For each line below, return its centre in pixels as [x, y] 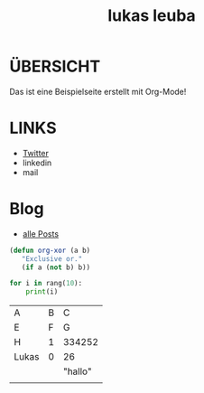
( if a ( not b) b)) [56, 267]
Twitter [36, 153]
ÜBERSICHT [55, 66]
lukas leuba [152, 16]
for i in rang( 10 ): [46, 284]
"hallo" [77, 371]
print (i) [42, 292]
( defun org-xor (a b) [50, 250]
